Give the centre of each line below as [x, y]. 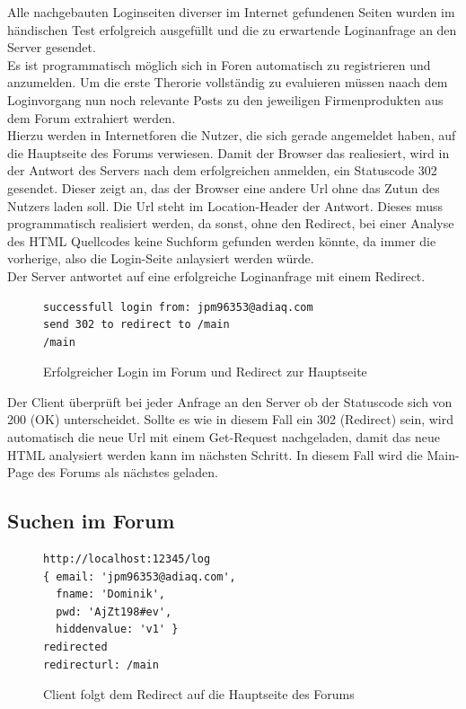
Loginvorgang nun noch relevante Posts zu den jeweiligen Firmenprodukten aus [225, 99]
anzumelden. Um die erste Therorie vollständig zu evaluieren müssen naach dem [228, 82]
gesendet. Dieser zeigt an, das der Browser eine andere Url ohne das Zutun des [224, 187]
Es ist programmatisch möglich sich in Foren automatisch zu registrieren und [219, 64]
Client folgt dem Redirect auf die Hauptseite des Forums [199, 694]
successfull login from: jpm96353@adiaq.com [178, 307]
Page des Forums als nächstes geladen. [113, 472]
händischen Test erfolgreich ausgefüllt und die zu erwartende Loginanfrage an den [232, 29]
